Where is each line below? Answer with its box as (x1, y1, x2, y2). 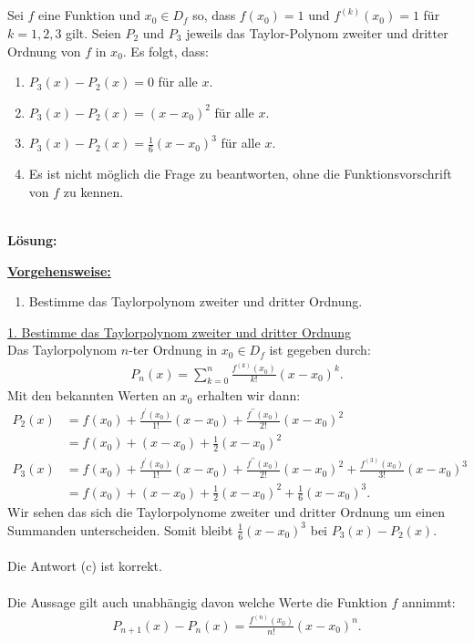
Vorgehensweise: (7, 261, 111, 280)
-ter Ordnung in (129, 340, 218, 359)
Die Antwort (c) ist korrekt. (7, 556, 162, 575)
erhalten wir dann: (197, 386, 301, 405)
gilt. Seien (66, 23, 121, 42)
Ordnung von (7, 41, 81, 60)
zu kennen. (63, 181, 124, 201)
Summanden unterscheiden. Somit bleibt (7, 520, 233, 539)
